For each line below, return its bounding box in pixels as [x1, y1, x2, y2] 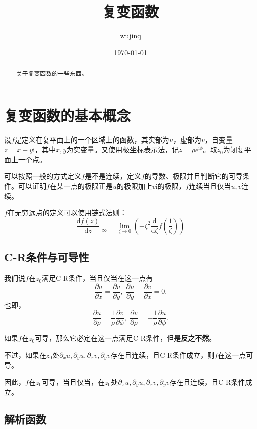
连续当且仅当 [189, 181, 231, 191]
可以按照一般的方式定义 [4, 171, 81, 181]
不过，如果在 [4, 349, 46, 360]
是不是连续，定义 [84, 171, 141, 181]
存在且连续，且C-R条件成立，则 [110, 349, 215, 360]
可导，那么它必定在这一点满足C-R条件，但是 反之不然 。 [35, 333, 216, 343]
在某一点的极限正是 [49, 181, 113, 191]
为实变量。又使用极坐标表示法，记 [66, 144, 179, 155]
